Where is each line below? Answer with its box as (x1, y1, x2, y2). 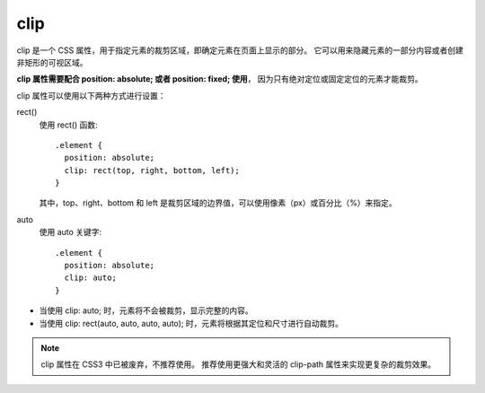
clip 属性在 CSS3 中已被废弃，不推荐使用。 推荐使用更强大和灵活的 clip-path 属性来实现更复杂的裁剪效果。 (40, 359, 436, 370)
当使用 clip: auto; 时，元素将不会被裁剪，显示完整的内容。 (39, 305, 253, 316)
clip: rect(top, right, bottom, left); (64, 165, 240, 175)
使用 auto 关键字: (39, 227, 102, 238)
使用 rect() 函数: (39, 119, 98, 130)
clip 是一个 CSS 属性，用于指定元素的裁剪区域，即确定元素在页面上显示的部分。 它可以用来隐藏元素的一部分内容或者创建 (16, 45, 464, 56)
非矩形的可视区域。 (16, 57, 88, 67)
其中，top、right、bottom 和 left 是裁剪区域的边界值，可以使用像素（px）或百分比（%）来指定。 (39, 197, 397, 208)
